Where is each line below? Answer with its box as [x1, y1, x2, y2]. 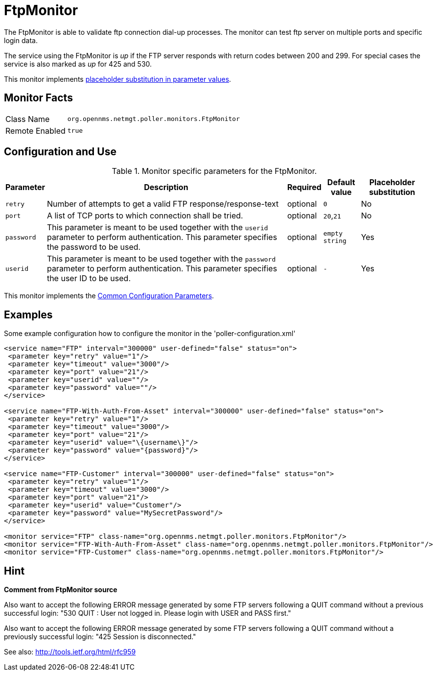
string [323, 237, 346, 245]
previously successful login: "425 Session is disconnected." [4, 632, 196, 641]
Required [287, 182, 322, 193]
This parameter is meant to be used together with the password [46, 254, 276, 264]
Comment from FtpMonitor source [4, 585, 117, 594]
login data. [4, 36, 38, 45]
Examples [4, 308, 53, 321]
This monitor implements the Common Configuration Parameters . [4, 291, 214, 300]
